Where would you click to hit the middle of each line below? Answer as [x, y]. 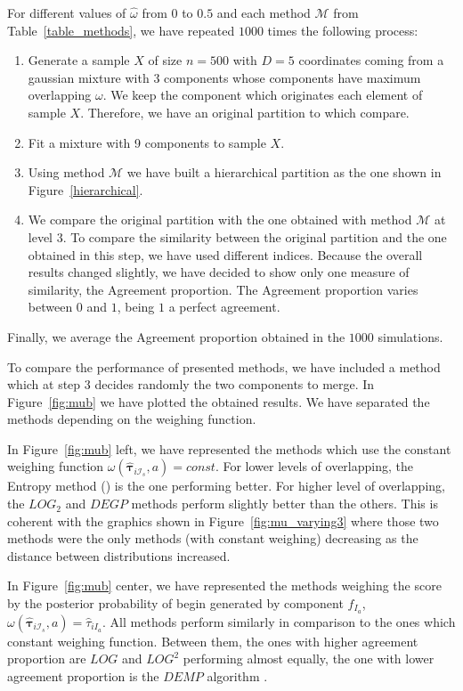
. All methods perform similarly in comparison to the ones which [279, 621]
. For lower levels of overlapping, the [314, 466]
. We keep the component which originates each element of [263, 95]
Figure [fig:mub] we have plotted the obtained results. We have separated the [219, 401]
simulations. [410, 336]
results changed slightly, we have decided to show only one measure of [219, 272]
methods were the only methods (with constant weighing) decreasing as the [213, 538]
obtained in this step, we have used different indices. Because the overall [225, 254]
